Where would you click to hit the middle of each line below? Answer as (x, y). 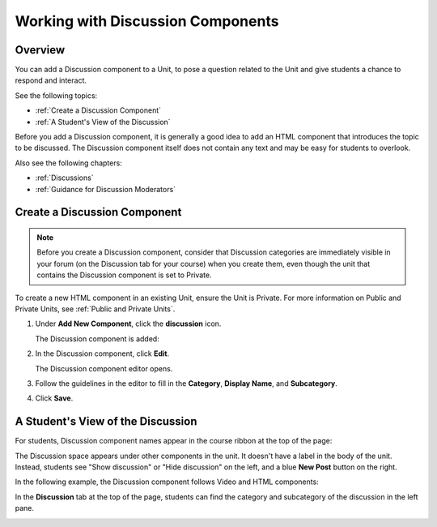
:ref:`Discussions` (64, 178)
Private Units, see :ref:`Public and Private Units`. (95, 309)
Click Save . (54, 398)
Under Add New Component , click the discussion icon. (128, 323)
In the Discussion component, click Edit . (102, 353)
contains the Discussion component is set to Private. (124, 275)
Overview (40, 50)
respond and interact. (51, 80)
